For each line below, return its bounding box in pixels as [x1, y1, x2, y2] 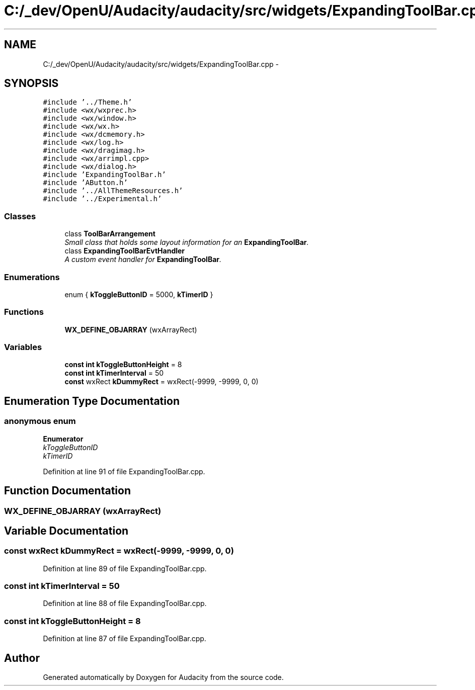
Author [4, 651, 40, 664]
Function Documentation [4, 484, 131, 497]
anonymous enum [4, 416, 76, 426]
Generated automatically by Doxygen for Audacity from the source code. [43, 673, 284, 682]
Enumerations [4, 272, 60, 282]
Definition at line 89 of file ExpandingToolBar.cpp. [43, 564, 207, 573]
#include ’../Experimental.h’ [43, 195, 162, 203]
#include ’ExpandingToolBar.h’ [43, 170, 166, 179]
